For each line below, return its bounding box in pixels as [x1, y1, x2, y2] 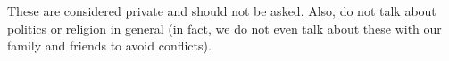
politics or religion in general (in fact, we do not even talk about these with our [7, 19, 442, 37]
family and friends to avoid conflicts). [7, 36, 212, 55]
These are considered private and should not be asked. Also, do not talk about [7, 2, 437, 19]
